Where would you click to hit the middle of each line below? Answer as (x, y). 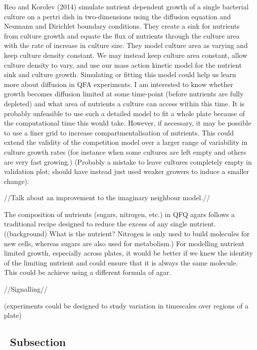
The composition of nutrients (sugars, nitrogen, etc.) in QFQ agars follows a (119, 214)
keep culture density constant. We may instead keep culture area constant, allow (126, 55)
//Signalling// (26, 289)
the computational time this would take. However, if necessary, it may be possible (128, 123)
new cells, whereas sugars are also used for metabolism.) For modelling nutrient (124, 243)
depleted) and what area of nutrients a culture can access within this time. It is (124, 103)
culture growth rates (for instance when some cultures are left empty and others (125, 152)
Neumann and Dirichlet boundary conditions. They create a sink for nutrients (122, 26)
